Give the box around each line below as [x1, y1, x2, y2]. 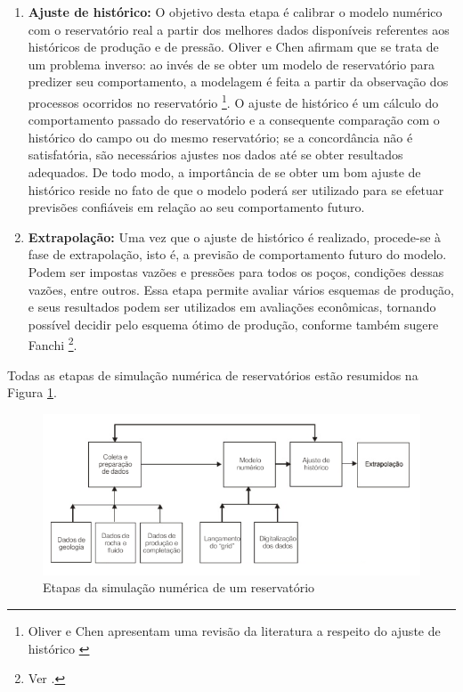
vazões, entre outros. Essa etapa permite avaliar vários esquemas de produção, [28, 280, 454, 298]
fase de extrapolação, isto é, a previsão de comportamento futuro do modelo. [28, 245, 447, 264]
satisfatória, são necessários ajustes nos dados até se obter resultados [28, 145, 403, 164]
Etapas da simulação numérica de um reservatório [43, 578, 315, 597]
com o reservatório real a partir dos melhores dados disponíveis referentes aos [28, 20, 450, 38]
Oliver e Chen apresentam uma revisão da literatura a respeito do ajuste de [28, 622, 441, 640]
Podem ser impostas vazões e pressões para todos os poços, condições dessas [28, 262, 444, 281]
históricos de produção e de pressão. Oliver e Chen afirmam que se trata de [28, 37, 439, 56]
